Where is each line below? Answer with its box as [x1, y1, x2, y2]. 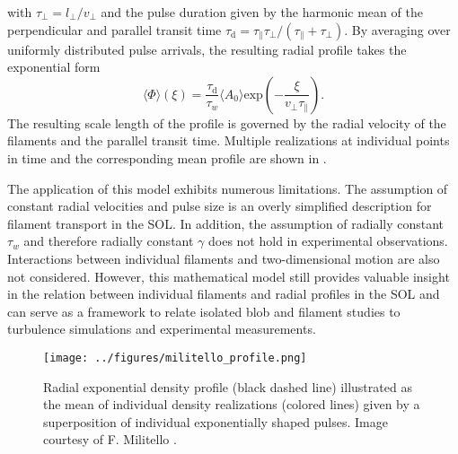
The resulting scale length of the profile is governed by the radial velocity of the [7, 113, 446, 132]
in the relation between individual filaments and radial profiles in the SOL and [7, 284, 440, 303]
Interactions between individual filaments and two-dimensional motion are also [7, 249, 440, 267]
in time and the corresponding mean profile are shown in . [7, 148, 327, 167]
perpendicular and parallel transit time [7, 20, 222, 39]
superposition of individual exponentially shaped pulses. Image [43, 412, 388, 431]
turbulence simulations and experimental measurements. [7, 319, 316, 338]
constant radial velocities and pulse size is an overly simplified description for [7, 196, 432, 215]
